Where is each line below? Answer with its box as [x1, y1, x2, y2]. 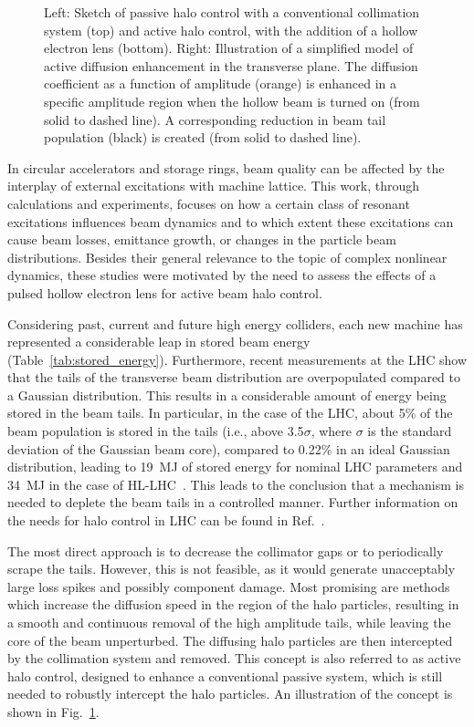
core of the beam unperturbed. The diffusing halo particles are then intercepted [7, 630, 453, 649]
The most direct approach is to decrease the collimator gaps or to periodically [7, 541, 444, 560]
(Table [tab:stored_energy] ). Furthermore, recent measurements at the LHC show [7, 349, 468, 369]
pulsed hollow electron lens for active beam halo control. [7, 283, 322, 302]
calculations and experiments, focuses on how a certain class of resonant [7, 193, 410, 213]
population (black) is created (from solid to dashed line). [44, 128, 362, 147]
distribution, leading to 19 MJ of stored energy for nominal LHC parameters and [7, 457, 463, 476]
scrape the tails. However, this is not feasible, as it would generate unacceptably [7, 559, 456, 578]
